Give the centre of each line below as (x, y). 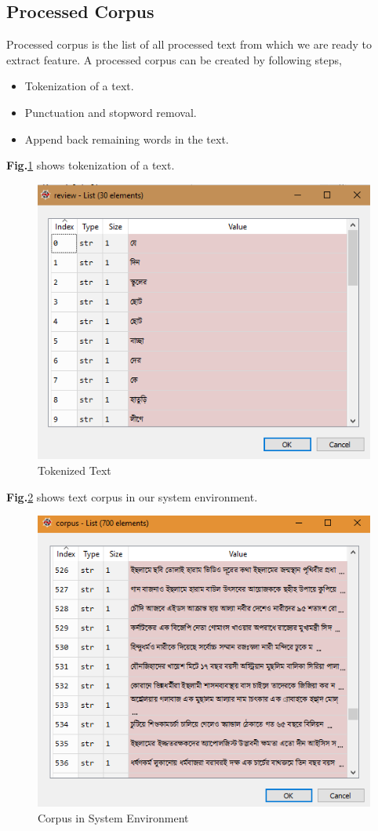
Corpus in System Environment (113, 817)
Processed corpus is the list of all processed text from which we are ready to (189, 44)
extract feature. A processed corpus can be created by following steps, (174, 59)
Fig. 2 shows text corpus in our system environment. (132, 496)
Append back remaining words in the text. (127, 138)
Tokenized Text (75, 470)
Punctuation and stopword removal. (111, 112)
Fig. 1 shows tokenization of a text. (91, 165)
